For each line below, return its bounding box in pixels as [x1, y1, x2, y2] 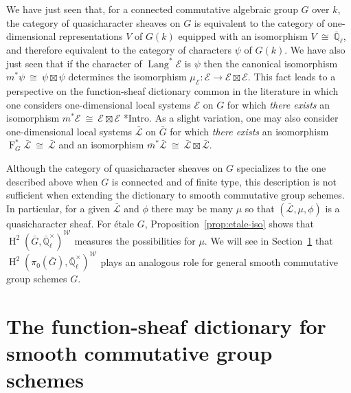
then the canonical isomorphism [203, 56, 338, 70]
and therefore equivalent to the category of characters [6, 42, 232, 56]
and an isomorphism [58, 137, 144, 152]
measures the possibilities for [74, 233, 196, 247]
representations [59, 29, 123, 43]
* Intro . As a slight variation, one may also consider [123, 111, 339, 125]
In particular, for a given [6, 201, 111, 215]
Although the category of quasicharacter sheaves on [6, 160, 223, 175]
